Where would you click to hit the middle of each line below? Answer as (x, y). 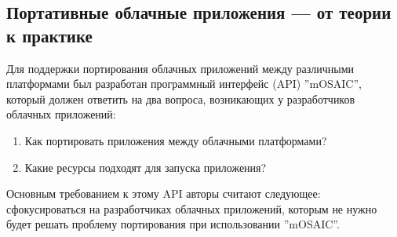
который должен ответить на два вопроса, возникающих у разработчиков (181, 98)
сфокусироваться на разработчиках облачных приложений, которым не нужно (192, 208)
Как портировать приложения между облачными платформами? (176, 140)
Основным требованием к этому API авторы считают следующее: (164, 193)
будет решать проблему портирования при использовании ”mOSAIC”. (173, 224)
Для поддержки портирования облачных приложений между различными (180, 68)
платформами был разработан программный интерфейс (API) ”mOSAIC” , (184, 84)
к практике (49, 35)
